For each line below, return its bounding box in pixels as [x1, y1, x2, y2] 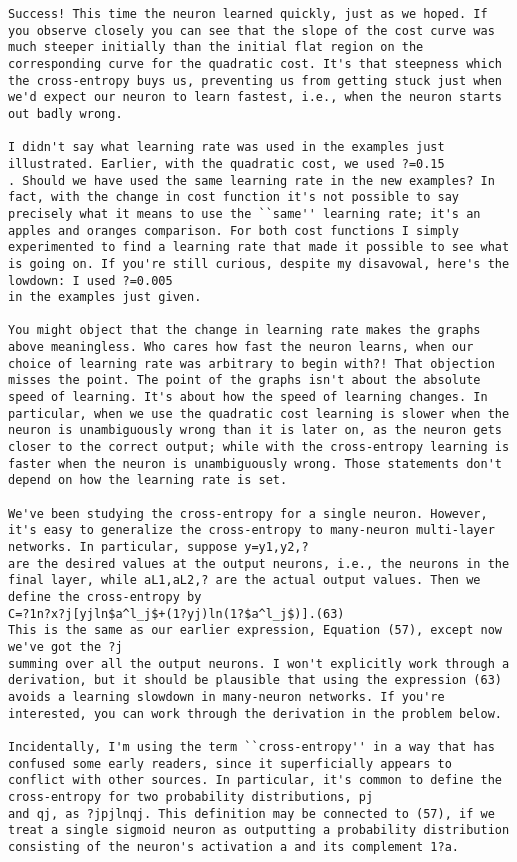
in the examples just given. [8, 290, 202, 305]
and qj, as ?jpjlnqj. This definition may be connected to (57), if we [8, 806, 495, 821]
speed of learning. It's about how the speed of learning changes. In [8, 390, 488, 405]
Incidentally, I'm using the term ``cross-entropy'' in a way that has [8, 739, 495, 754]
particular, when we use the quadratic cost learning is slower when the [8, 406, 510, 421]
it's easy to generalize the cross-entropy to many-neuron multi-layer [8, 523, 495, 538]
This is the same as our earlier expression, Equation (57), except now [8, 623, 502, 638]
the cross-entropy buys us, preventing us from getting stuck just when [8, 73, 502, 88]
